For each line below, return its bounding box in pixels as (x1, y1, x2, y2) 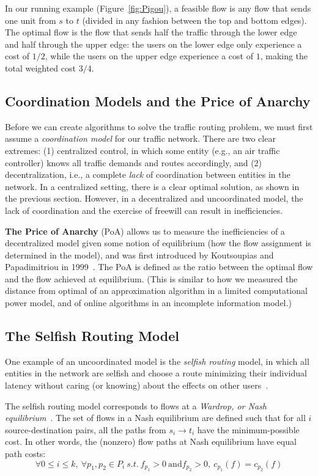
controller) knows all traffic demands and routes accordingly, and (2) (5, 156, 262, 169)
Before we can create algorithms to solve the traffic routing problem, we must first (5, 120, 313, 133)
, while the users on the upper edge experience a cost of (45, 49, 253, 62)
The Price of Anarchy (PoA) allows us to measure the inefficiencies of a (5, 224, 285, 237)
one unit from (5, 13, 56, 26)
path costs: (5, 447, 46, 460)
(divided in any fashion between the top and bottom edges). (82, 13, 307, 26)
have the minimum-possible (197, 423, 300, 436)
